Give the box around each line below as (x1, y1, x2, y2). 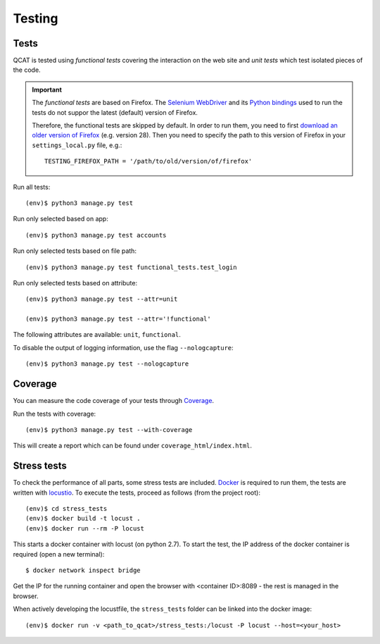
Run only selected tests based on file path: (13, 247, 137, 255)
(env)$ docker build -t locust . (25, 514, 141, 523)
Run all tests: (13, 182, 51, 191)
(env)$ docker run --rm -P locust (25, 524, 144, 532)
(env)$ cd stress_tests (25, 504, 108, 513)
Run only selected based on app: (13, 215, 108, 223)
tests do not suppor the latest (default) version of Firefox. (32, 108, 198, 116)
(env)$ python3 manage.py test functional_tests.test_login (25, 263, 237, 271)
